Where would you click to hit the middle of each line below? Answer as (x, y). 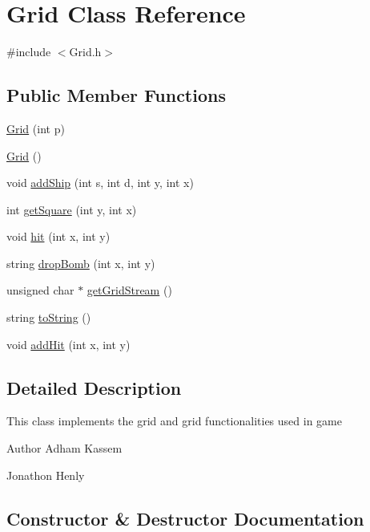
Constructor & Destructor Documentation (185, 518)
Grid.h (85, 52)
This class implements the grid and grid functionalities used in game (174, 421)
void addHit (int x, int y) (68, 344)
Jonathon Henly (46, 475)
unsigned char (40, 290)
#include (29, 52)
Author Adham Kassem (64, 448)
